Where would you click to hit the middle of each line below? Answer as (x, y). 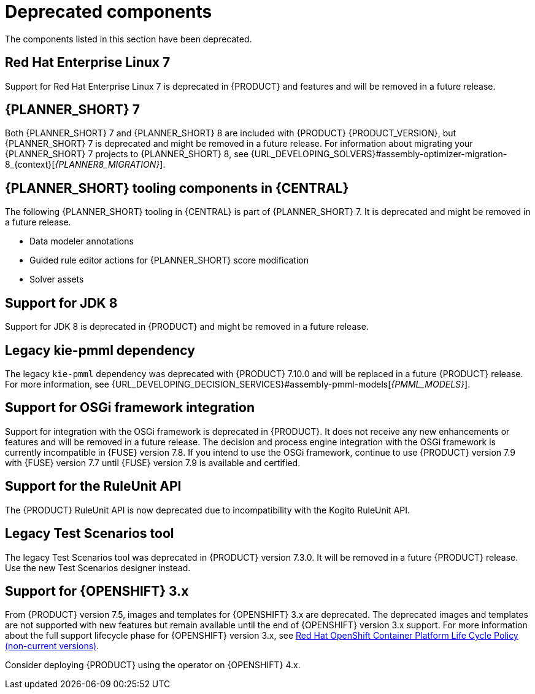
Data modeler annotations (82, 241)
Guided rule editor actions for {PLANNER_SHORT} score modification (169, 260)
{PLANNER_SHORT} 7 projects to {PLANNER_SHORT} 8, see (127, 154)
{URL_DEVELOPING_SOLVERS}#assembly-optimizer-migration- (379, 154)
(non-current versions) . (52, 646)
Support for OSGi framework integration (130, 408)
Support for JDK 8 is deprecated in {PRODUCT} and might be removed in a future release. (187, 327)
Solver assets (57, 279)
